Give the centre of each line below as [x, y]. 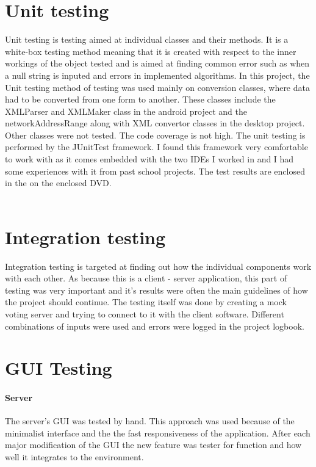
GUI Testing [59, 368]
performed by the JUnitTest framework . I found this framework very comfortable [156, 147]
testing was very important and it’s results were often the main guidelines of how [156, 290]
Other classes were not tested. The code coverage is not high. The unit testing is [155, 135]
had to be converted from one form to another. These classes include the [140, 99]
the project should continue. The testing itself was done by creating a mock [146, 302]
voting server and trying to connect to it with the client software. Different [145, 313]
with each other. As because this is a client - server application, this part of [146, 278]
